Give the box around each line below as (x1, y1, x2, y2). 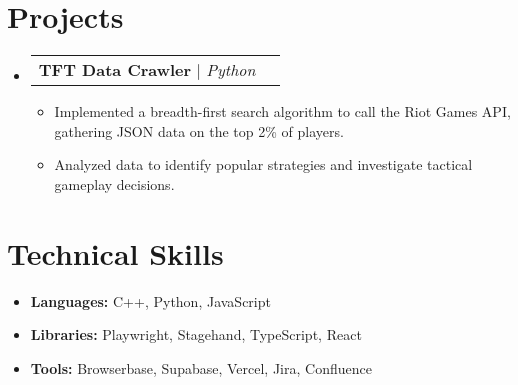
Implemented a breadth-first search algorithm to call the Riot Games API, (54, 101, 511, 122)
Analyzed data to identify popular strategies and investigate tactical (54, 154, 473, 175)
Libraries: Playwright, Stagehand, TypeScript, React (30, 324, 362, 345)
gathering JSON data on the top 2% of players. (54, 120, 344, 141)
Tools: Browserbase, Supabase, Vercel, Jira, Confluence (30, 357, 372, 378)
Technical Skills (7, 232, 224, 273)
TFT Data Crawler (38, 58, 192, 82)
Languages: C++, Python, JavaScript (30, 290, 271, 311)
